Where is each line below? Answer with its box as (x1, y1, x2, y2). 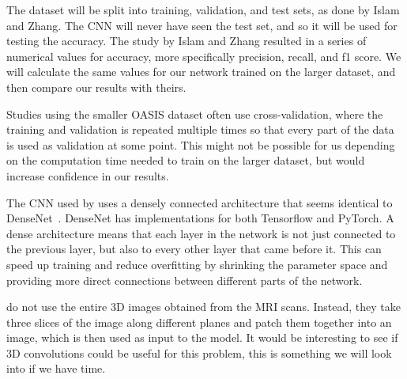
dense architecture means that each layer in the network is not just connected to (6, 225, 396, 241)
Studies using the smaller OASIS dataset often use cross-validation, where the (6, 105, 383, 122)
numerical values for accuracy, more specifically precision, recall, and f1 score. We (6, 47, 401, 64)
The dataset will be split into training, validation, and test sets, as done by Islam (6, 2, 400, 17)
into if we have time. (6, 360, 106, 377)
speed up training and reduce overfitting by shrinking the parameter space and (6, 256, 388, 272)
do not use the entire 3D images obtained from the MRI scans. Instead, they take (6, 298, 401, 315)
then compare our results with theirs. (6, 78, 187, 95)
